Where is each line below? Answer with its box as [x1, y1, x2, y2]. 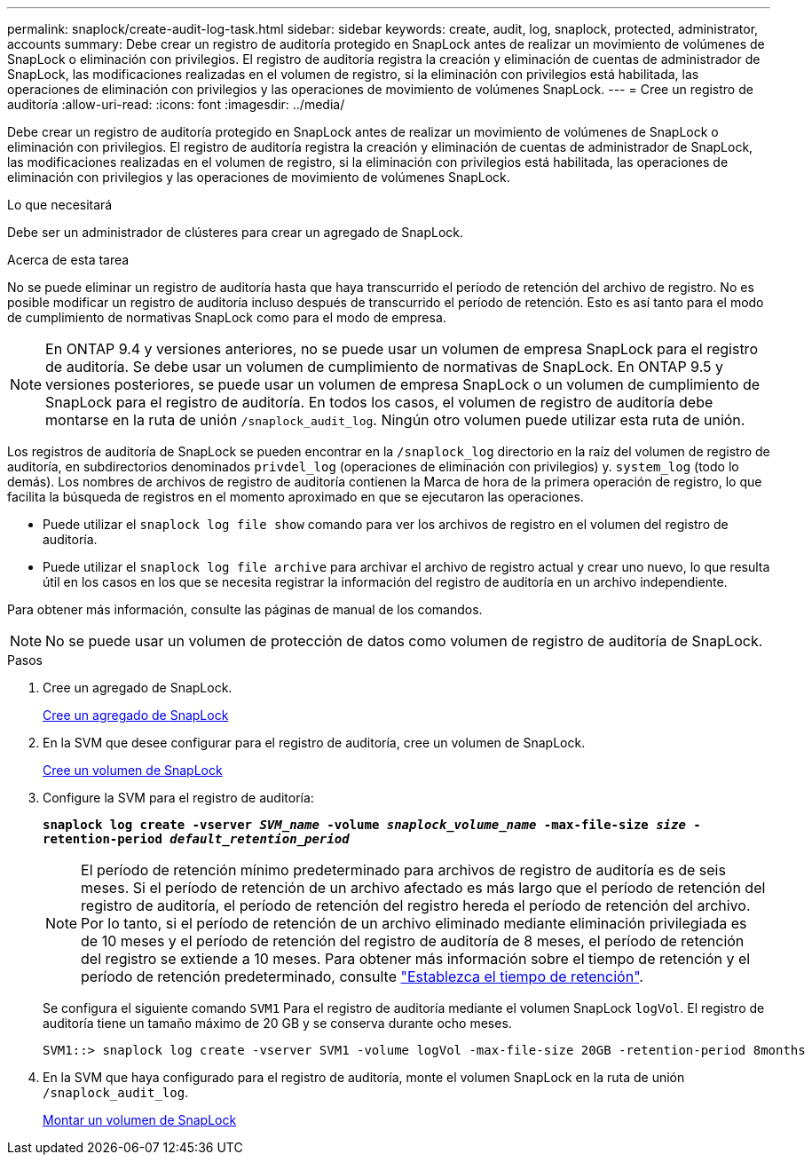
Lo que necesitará [7, 197, 113, 212]
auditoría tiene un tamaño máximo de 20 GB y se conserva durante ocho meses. [43, 1016, 512, 1031]
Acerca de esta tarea [7, 252, 130, 267]
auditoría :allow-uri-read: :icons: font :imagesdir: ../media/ [7, 97, 345, 112]
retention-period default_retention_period [43, 832, 350, 846]
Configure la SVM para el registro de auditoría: [43, 790, 314, 805]
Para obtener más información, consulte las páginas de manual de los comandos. [7, 602, 483, 617]
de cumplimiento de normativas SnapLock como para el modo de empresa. [7, 310, 446, 325]
